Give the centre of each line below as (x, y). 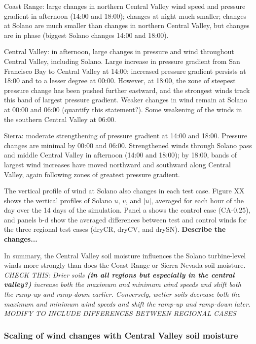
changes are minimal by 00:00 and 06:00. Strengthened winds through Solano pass (128, 145)
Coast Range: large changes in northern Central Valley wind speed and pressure (125, 6)
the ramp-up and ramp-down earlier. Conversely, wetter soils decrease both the (122, 294)
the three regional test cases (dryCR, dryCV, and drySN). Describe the (115, 229)
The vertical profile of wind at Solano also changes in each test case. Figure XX (124, 191)
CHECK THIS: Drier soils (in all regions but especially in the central (119, 274)
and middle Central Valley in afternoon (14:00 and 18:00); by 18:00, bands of (120, 155)
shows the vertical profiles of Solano (58, 200)
